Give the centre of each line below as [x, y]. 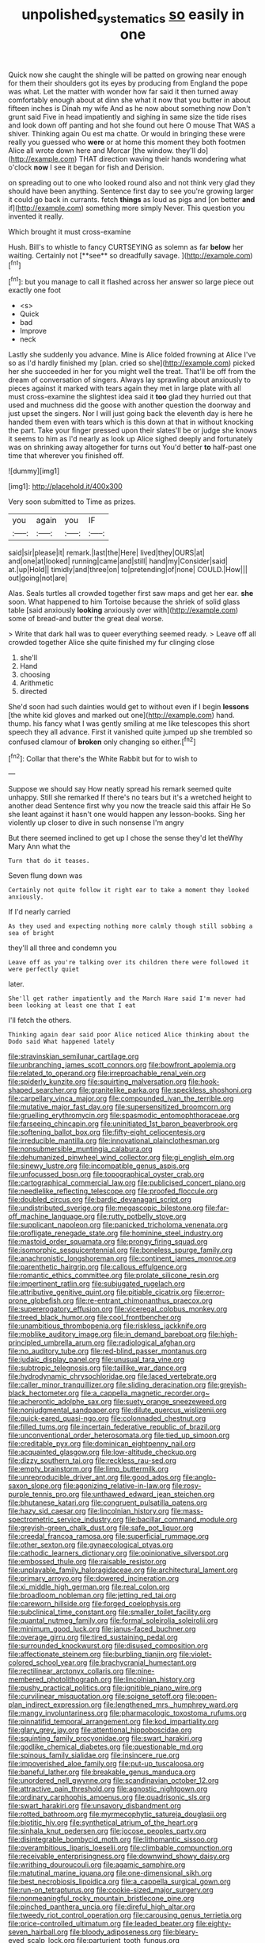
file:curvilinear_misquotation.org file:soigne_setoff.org [96, 1697]
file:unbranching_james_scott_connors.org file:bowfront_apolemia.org [122, 1065]
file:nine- [140, 1671]
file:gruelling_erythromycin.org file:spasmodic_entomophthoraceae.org [124, 1116]
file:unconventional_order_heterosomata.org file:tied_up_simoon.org [119, 1435]
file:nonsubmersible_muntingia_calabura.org [80, 1149]
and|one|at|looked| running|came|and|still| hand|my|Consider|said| [118, 561]
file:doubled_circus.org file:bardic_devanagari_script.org [100, 1200]
